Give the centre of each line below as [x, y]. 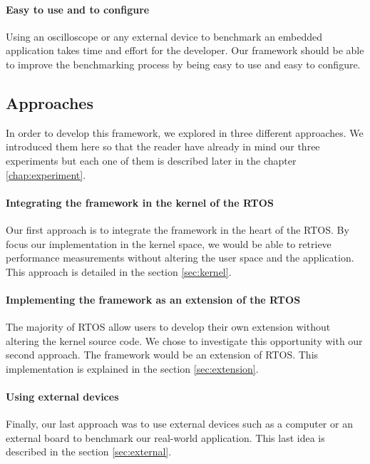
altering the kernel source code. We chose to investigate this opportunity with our [184, 340]
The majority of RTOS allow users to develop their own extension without [168, 327]
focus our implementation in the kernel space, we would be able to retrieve [169, 243]
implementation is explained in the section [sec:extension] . [132, 368]
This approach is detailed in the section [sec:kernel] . [119, 271]
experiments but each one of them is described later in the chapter [151, 160]
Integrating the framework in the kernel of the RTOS [140, 202]
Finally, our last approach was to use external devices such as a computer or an [179, 424]
